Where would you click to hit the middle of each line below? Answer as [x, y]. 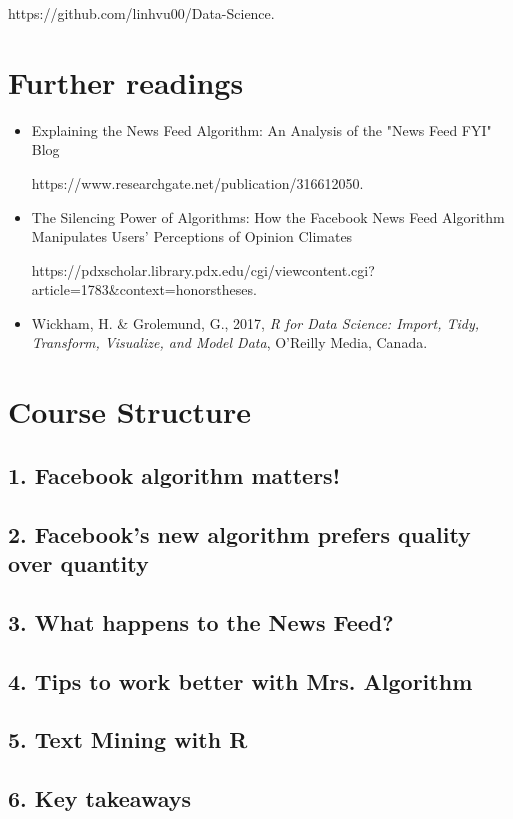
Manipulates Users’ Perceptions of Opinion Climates [192, 236]
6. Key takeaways [100, 798]
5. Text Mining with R [128, 739]
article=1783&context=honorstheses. [144, 289]
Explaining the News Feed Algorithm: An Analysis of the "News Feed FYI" [261, 129]
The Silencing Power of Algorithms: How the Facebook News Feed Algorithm [268, 216]
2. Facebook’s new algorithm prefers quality [239, 533]
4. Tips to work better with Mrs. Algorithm [240, 680]
